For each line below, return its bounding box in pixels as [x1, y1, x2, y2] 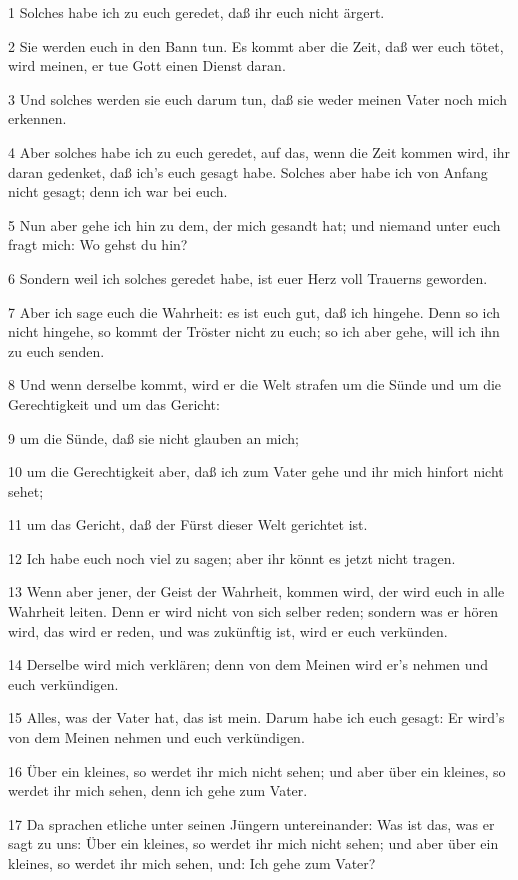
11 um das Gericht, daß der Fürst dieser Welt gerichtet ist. [8, 514, 368, 535]
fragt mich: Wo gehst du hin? [8, 234, 188, 255]
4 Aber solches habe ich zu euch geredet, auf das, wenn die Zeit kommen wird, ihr [8, 141, 511, 162]
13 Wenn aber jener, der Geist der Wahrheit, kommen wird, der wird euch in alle [8, 581, 505, 602]
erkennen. [8, 108, 67, 129]
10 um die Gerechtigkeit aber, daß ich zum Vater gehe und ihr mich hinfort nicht [8, 461, 504, 482]
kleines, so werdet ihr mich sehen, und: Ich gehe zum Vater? [8, 853, 376, 873]
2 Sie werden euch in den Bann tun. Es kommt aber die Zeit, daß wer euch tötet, [8, 35, 504, 56]
